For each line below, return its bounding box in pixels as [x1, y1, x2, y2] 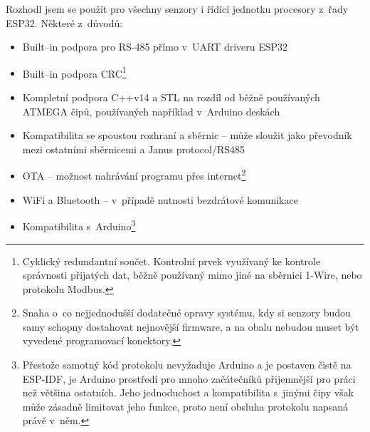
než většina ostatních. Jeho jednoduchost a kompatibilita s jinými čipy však [22, 385, 354, 400]
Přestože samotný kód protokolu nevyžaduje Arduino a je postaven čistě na [22, 357, 351, 372]
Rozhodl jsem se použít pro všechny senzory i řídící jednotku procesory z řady [6, 1, 349, 16]
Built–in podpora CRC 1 [22, 63, 127, 81]
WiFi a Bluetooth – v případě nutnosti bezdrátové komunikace [22, 192, 298, 207]
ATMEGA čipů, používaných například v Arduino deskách [22, 103, 280, 118]
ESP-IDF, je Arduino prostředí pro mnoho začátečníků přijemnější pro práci [22, 371, 356, 386]
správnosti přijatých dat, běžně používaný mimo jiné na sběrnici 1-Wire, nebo [22, 267, 362, 282]
